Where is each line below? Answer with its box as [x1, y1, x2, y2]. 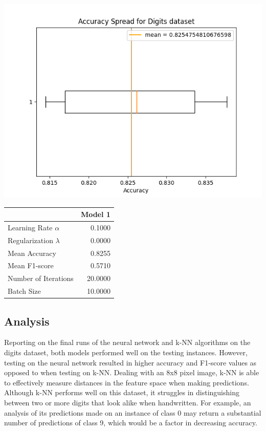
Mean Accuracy [8, 247, 56, 258]
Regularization [8, 234, 53, 245]
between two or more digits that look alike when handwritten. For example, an [4, 397, 251, 408]
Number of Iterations [8, 273, 74, 284]
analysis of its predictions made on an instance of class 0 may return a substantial [4, 407, 261, 418]
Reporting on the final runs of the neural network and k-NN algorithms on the [4, 337, 251, 348]
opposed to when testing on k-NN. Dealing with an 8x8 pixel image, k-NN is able [4, 367, 259, 378]
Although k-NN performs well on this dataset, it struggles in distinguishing [4, 387, 239, 398]
